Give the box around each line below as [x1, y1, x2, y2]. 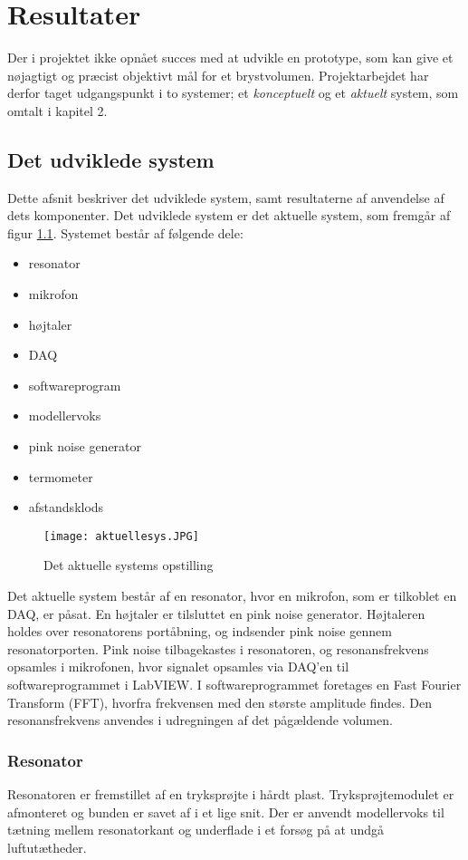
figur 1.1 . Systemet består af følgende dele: [7, 223, 244, 242]
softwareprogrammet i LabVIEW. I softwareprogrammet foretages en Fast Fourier [7, 675, 462, 694]
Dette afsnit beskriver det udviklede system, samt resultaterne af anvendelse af [7, 188, 444, 207]
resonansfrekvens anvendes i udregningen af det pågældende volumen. [7, 710, 393, 730]
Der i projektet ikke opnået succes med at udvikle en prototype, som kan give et [7, 48, 454, 67]
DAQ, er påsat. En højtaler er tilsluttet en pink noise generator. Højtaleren [7, 604, 425, 623]
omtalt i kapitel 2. [7, 101, 108, 120]
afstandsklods [28, 498, 104, 517]
